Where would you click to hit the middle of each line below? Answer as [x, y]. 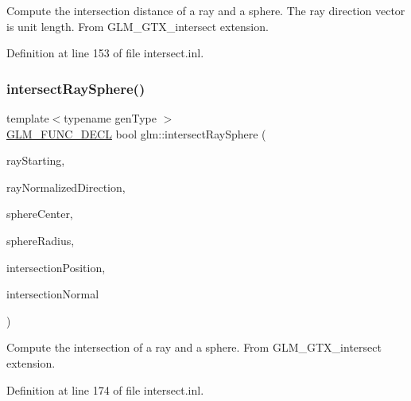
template [28, 118]
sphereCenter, [40, 214]
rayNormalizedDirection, [66, 187]
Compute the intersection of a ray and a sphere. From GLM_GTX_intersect [194, 347]
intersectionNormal [53, 294]
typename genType [110, 118]
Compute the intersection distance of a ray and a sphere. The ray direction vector [206, 10]
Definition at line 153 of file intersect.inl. [105, 53]
